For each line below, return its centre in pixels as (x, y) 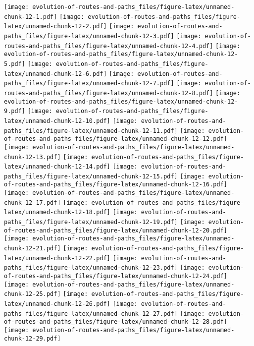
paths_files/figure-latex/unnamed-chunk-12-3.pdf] (89, 36)
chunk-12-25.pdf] (32, 294)
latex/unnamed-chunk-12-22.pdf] (57, 258)
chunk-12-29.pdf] (32, 338)
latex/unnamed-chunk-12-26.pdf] (57, 304)
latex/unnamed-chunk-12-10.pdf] (57, 121)
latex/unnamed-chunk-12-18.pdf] (57, 212)
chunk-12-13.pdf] (32, 157)
